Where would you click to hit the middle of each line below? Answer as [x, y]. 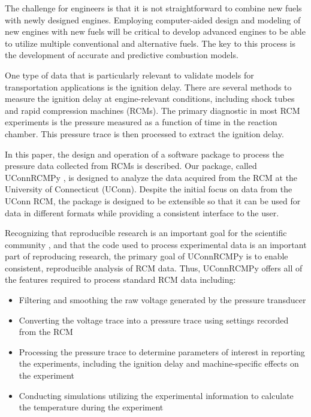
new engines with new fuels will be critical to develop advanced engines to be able [155, 31]
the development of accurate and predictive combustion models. [122, 55]
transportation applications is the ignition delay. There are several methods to [148, 87]
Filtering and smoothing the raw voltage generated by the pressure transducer [162, 300]
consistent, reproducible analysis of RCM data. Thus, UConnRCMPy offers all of [154, 268]
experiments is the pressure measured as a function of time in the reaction [141, 122]
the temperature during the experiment [91, 407]
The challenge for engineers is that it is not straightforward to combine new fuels [153, 8]
